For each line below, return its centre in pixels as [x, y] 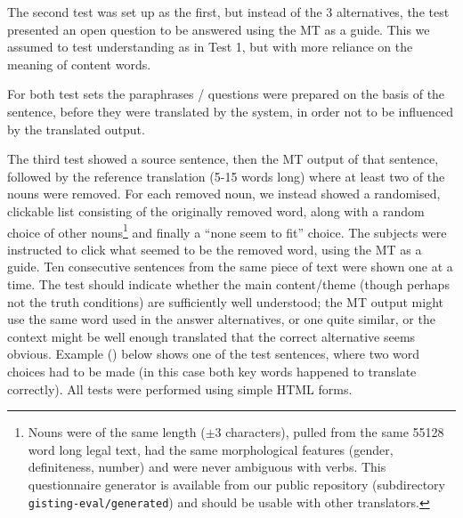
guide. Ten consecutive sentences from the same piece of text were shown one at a [230, 267]
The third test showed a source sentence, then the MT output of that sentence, [223, 159]
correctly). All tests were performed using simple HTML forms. [180, 388]
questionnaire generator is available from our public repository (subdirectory [236, 484]
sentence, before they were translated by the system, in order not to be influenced [230, 111]
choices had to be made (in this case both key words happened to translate [212, 371]
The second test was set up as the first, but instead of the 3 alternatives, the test [228, 12]
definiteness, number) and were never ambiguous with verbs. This [207, 467]
